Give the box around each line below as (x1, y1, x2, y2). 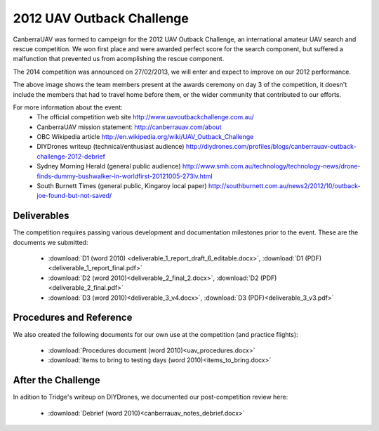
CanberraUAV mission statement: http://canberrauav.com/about (36, 123, 222, 131)
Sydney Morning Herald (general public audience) (36, 162, 182, 171)
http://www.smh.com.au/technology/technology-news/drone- (182, 162, 361, 171)
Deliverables (13, 210, 69, 222)
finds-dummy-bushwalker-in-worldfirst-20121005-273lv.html (36, 172, 213, 180)
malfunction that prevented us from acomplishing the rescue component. (13, 55, 225, 63)
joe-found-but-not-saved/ (36, 192, 112, 200)
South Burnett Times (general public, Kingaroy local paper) (36, 182, 207, 190)
